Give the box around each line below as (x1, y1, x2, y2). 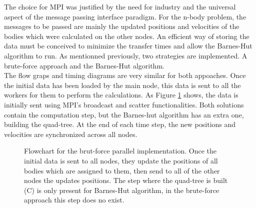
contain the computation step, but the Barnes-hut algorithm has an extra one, (4, 109, 244, 119)
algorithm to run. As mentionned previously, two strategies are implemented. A (4, 50, 247, 60)
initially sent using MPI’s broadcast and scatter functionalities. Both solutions (4, 99, 244, 109)
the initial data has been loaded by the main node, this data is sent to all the (4, 79, 241, 90)
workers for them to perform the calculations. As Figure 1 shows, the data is (4, 89, 238, 100)
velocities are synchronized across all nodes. (4, 128, 137, 139)
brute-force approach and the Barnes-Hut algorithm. (4, 60, 164, 70)
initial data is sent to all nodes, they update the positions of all (24, 155, 218, 165)
